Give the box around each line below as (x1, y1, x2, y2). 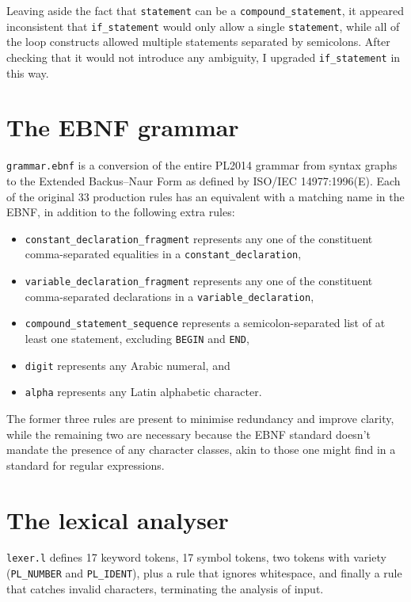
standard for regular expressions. (6, 456, 165, 473)
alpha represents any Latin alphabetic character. (25, 383, 262, 400)
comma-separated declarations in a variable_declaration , (25, 288, 314, 304)
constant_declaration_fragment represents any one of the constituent (25, 230, 373, 246)
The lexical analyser (6, 503, 229, 535)
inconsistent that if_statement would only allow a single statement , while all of (6, 17, 400, 34)
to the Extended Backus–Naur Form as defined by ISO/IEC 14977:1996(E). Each (6, 172, 401, 189)
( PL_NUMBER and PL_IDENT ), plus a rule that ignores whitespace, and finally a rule (6, 565, 402, 581)
